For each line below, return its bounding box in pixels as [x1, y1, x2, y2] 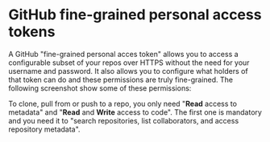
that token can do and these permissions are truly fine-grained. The [8, 75, 234, 84]
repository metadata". [8, 124, 81, 134]
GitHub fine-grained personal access [8, 6, 262, 24]
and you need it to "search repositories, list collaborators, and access [8, 116, 239, 125]
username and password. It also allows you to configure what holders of [8, 66, 248, 75]
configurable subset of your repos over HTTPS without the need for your [8, 58, 250, 67]
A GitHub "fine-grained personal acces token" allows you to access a [8, 49, 239, 59]
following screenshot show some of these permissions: [8, 83, 192, 93]
